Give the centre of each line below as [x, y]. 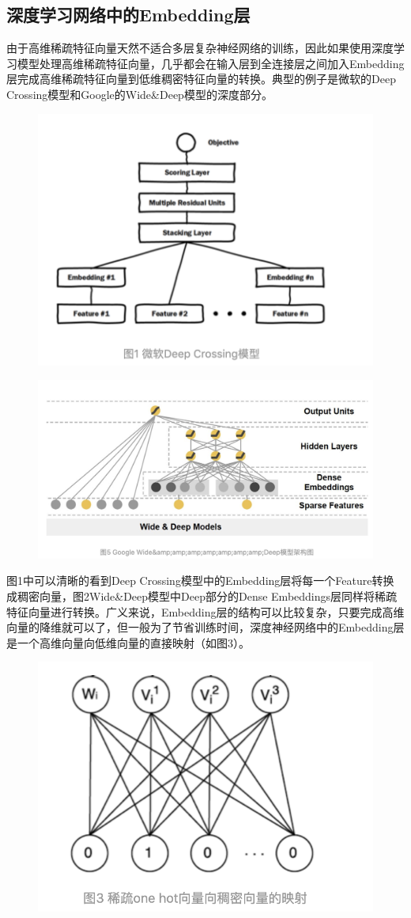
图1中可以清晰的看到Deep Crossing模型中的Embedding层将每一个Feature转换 [200, 580]
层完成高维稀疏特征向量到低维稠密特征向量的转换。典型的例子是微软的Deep [201, 79]
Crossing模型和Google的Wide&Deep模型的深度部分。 [140, 94]
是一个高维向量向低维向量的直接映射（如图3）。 [128, 642]
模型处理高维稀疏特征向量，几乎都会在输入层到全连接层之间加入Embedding [211, 63]
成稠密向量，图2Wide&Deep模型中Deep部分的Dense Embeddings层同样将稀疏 [202, 596]
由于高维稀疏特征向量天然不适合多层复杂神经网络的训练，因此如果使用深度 [200, 48]
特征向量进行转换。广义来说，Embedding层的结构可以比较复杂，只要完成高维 [205, 611]
